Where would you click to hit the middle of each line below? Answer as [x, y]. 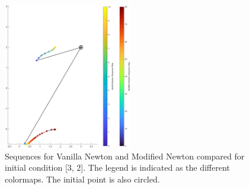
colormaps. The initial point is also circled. [82, 179]
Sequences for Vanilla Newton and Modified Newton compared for [125, 156]
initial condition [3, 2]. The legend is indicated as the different [117, 167]
